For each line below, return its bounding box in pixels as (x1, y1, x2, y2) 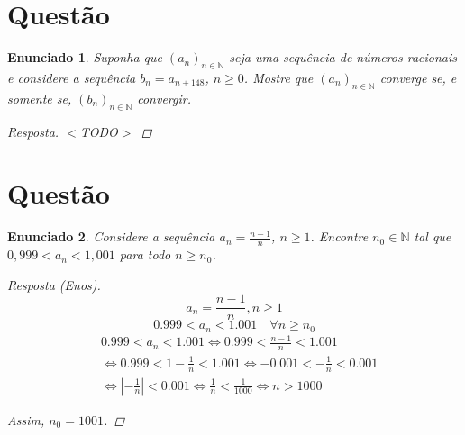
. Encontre (310, 227, 369, 246)
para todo (119, 245, 171, 264)
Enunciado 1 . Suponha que (7, 48, 162, 67)
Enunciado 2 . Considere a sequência (7, 227, 215, 246)
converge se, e (379, 68, 457, 86)
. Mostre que (243, 68, 314, 86)
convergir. (137, 88, 191, 107)
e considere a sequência (7, 68, 136, 86)
